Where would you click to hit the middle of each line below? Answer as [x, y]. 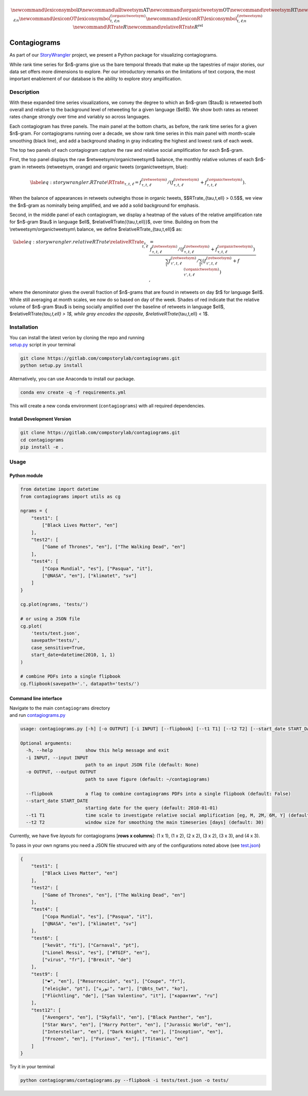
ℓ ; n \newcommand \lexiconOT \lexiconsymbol [62, 19]
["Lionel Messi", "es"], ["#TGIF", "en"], [96, 952]
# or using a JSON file [50, 619]
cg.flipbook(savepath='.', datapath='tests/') [80, 684]
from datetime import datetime [60, 489]
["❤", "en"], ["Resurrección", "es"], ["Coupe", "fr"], [114, 981]
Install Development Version [40, 419]
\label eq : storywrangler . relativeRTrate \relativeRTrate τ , [80, 243]
